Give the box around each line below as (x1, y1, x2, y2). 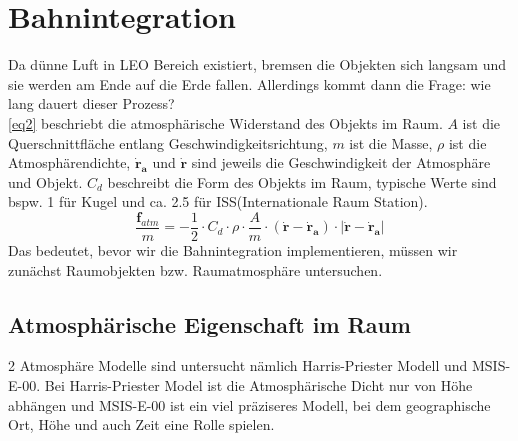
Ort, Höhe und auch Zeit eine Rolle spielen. (8, 414, 275, 435)
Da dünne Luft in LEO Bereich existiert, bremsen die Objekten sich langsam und (8, 54, 507, 75)
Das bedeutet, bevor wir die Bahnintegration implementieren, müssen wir (8, 239, 458, 260)
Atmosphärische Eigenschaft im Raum (8, 308, 411, 339)
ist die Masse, (349, 132, 433, 153)
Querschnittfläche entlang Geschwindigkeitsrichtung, (8, 132, 328, 153)
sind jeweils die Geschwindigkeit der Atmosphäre (191, 152, 491, 173)
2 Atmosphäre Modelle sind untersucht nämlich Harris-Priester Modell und (8, 355, 468, 376)
